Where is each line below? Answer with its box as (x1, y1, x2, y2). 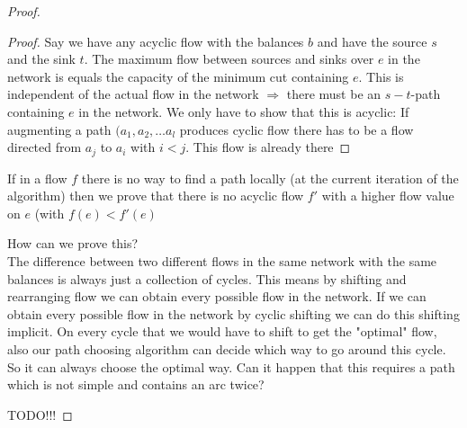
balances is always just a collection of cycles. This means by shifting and (7, 269, 407, 288)
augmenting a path (7, 120, 112, 138)
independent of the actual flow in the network (7, 85, 259, 103)
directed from (7, 138, 82, 156)
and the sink (7, 49, 76, 68)
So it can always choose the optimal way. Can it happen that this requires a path (7, 357, 455, 376)
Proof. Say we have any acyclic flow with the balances (7, 31, 304, 50)
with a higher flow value (321, 186, 454, 205)
